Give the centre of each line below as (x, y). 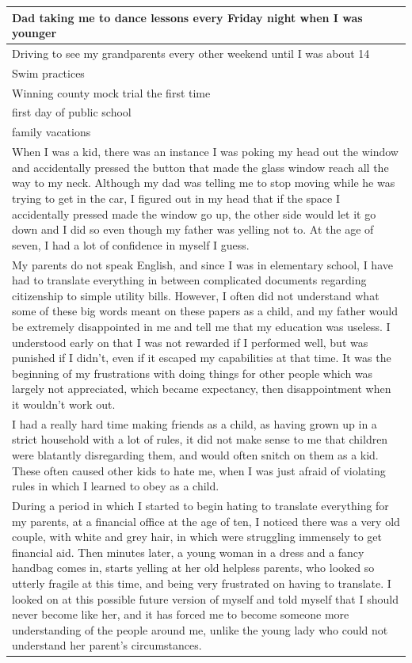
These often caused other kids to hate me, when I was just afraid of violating (199, 470)
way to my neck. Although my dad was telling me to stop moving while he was (204, 183)
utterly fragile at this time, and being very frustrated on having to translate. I (202, 583)
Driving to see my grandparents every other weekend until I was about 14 (191, 53)
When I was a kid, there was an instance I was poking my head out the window (205, 152)
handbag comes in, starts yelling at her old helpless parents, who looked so (193, 568)
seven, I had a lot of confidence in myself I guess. (131, 244)
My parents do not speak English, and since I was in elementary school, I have (202, 264)
